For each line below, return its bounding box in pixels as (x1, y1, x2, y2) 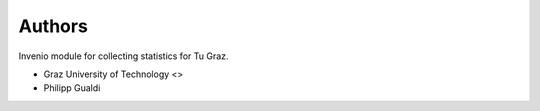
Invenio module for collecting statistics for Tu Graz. (18, 50, 229, 62)
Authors (18, 15, 89, 37)
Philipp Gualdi (43, 82, 101, 94)
